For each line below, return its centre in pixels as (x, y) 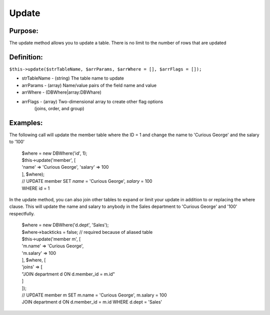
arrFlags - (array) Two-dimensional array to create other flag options (92, 101)
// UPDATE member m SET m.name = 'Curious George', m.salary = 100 (94, 295)
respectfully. (22, 213)
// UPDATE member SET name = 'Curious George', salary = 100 (87, 181)
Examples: (26, 123)
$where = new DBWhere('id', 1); (54, 153)
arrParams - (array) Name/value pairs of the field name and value (89, 85)
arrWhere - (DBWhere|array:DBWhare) (62, 92)
